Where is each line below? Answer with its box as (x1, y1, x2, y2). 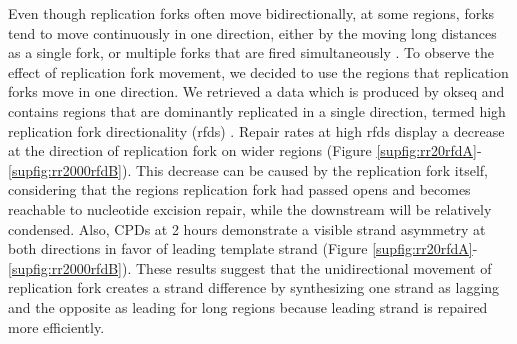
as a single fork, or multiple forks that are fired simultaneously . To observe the (8, 42, 495, 63)
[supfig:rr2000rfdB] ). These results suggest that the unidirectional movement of (8, 257, 492, 278)
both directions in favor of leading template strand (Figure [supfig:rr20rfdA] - (8, 238, 478, 259)
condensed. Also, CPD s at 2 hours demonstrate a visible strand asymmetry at (8, 218, 486, 239)
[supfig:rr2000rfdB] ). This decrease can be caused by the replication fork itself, (8, 159, 488, 180)
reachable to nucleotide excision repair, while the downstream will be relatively (8, 198, 492, 219)
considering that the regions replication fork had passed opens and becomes (8, 179, 471, 200)
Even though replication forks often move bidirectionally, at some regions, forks (8, 3, 495, 23)
